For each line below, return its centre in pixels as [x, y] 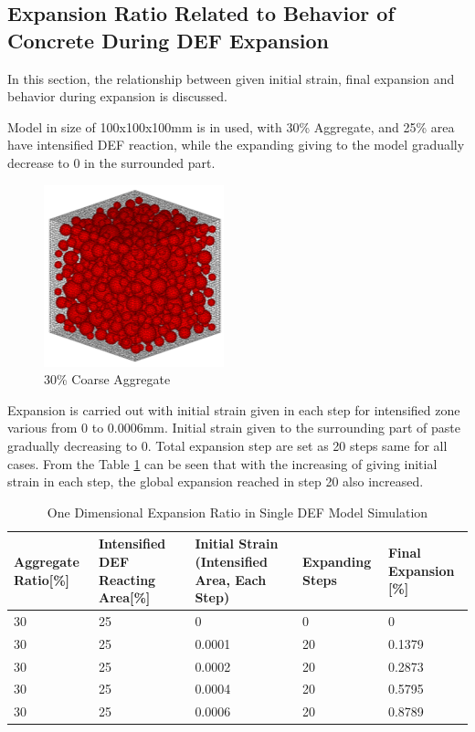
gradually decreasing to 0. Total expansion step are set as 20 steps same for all [227, 445]
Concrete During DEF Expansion [168, 40]
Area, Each [231, 579]
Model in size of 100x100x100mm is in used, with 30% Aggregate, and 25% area [231, 126]
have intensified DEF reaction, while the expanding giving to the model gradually [236, 145]
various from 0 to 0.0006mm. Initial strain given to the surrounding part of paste [234, 428]
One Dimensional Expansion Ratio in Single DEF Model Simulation [237, 512]
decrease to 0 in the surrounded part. [111, 162]
